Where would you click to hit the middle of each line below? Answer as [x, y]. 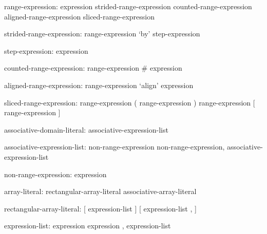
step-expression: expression [46, 50]
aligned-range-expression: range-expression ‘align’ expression [99, 85]
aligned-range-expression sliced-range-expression [79, 16]
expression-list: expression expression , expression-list [88, 226]
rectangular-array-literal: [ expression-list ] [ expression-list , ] [100, 208]
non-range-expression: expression [55, 174]
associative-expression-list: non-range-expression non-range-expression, [115, 147]
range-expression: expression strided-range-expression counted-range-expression [128, 6]
